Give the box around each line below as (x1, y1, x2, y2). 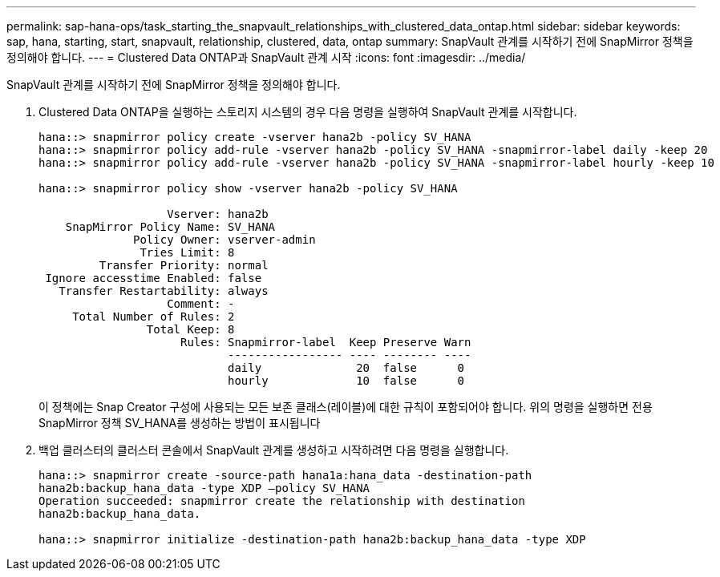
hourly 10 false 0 (228, 374, 465, 387)
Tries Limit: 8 (140, 246, 235, 259)
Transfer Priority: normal (99, 259, 269, 272)
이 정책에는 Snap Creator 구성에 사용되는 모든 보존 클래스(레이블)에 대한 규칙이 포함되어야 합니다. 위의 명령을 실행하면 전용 (38, 400, 653, 414)
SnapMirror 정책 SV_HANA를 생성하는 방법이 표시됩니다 (38, 416, 321, 430)
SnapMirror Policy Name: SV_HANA (65, 220, 276, 233)
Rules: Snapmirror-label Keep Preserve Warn (180, 336, 471, 349)
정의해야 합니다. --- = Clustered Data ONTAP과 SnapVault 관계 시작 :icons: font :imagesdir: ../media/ (6, 50, 526, 64)
